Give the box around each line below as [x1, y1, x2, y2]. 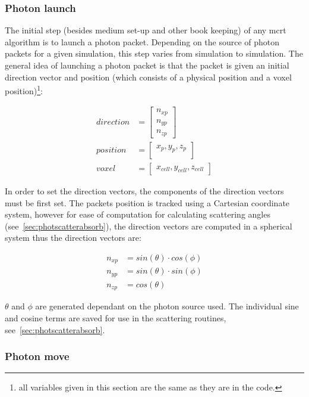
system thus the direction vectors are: [5, 231, 141, 244]
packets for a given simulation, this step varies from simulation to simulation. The [5, 47, 303, 60]
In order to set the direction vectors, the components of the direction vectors [5, 185, 284, 197]
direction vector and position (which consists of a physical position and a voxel [5, 70, 292, 83]
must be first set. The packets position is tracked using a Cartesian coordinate [5, 196, 290, 209]
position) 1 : [5, 83, 43, 97]
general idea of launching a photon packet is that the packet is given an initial [5, 59, 289, 71]
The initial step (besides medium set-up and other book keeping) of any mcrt [5, 24, 286, 36]
